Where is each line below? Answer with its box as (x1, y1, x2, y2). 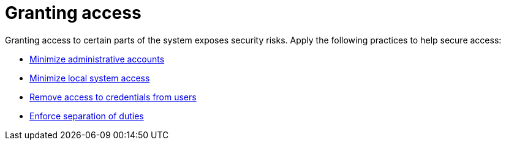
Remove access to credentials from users (29, 91, 197, 102)
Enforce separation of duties (29, 110, 144, 121)
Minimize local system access (29, 72, 150, 83)
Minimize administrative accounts (29, 53, 165, 64)
